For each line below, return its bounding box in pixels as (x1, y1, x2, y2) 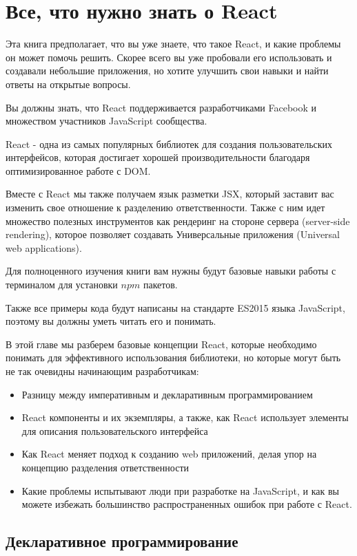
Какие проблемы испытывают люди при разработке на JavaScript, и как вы (21, 483, 339, 498)
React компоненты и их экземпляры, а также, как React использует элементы (21, 410, 349, 425)
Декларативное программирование (6, 531, 238, 552)
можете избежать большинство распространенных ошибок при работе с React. (21, 497, 352, 511)
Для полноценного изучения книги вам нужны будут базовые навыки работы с (6, 264, 336, 278)
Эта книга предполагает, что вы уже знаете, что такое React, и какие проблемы (6, 36, 341, 51)
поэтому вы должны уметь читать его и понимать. (6, 314, 216, 328)
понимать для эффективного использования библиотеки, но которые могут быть (6, 350, 341, 365)
